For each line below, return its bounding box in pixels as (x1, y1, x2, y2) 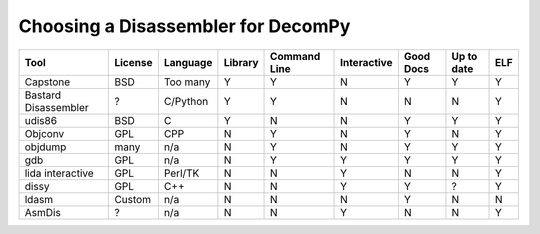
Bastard (24, 88, 62, 102)
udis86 (24, 113, 58, 127)
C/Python (163, 94, 209, 108)
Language (163, 55, 213, 69)
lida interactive (24, 166, 94, 180)
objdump (24, 140, 67, 154)
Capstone (24, 75, 71, 89)
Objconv (24, 126, 65, 140)
